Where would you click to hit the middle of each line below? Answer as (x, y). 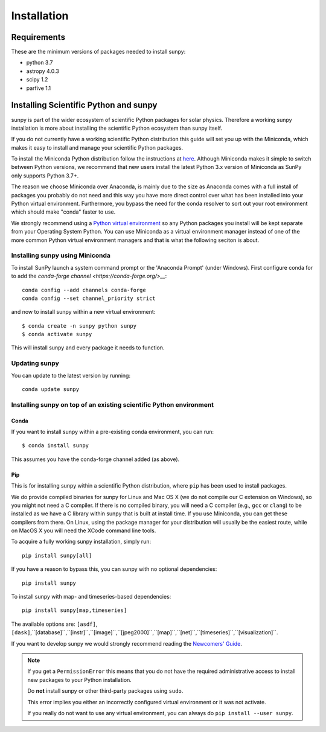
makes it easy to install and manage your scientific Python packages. (97, 147)
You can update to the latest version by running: (71, 375)
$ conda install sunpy (56, 446)
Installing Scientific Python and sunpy (84, 105)
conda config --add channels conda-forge (84, 290)
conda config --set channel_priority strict (89, 298)
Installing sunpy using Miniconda (61, 255)
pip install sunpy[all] (57, 555)
